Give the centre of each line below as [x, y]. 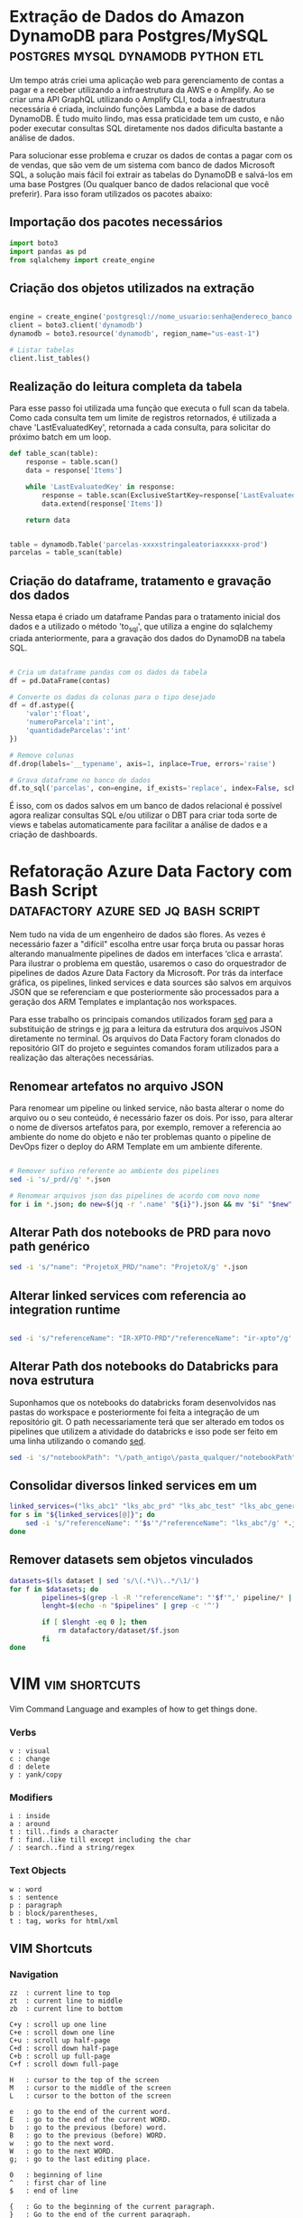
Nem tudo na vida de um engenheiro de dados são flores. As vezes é [138, 934]
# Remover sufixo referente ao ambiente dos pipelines [115, 1171]
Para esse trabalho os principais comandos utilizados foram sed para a [141, 1019]
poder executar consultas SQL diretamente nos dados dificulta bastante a [147, 128]
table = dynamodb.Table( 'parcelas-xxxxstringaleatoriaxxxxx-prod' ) [139, 545]
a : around [30, 1825]
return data [48, 520]
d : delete [30, 1767]
